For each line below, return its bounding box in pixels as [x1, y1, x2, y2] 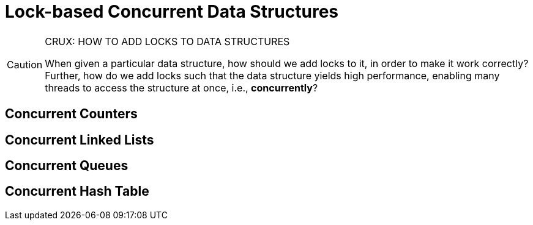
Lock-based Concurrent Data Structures [5, 1, 338, 22]
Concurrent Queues [5, 158, 129, 174]
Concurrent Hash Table [5, 184, 149, 199]
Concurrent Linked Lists [5, 132, 154, 148]
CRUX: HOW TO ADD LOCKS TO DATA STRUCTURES [45, 35, 290, 48]
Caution [7, 58, 43, 71]
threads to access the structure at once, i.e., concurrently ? [45, 81, 318, 94]
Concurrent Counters [5, 106, 138, 122]
